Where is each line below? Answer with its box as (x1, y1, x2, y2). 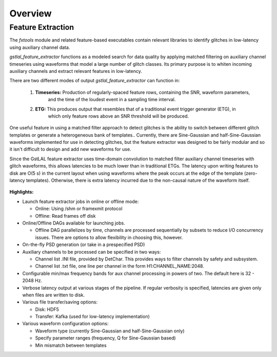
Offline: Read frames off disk (35, 213, 96, 219)
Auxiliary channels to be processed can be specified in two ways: (22, 249, 161, 255)
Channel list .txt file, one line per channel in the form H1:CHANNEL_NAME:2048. (35, 263, 205, 269)
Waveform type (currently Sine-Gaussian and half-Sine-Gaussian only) (35, 328, 185, 334)
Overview (9, 8, 52, 19)
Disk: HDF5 (35, 306, 59, 312)
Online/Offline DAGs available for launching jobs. (22, 220, 125, 226)
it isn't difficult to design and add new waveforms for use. (9, 146, 131, 153)
